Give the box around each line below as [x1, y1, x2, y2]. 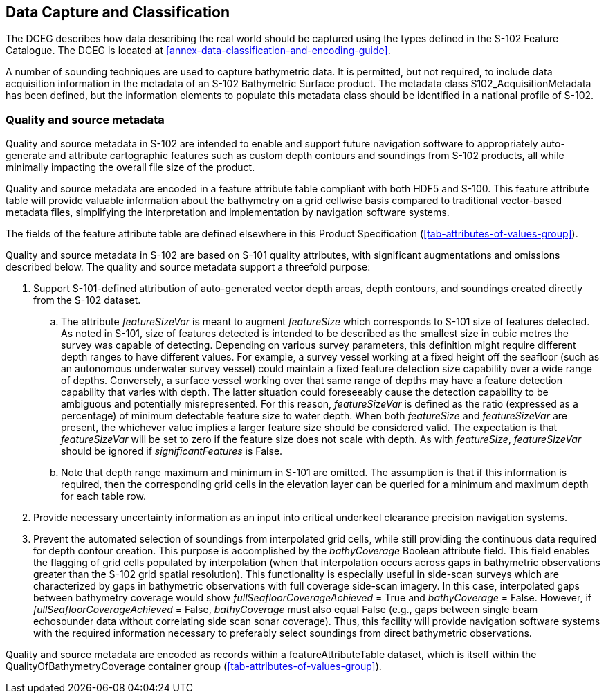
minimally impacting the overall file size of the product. [6, 161, 255, 174]
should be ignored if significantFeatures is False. [61, 445, 283, 457]
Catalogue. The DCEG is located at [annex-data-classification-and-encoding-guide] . [6, 44, 391, 57]
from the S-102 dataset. [33, 294, 141, 307]
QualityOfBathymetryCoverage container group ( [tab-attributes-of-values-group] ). [6, 660, 382, 673]
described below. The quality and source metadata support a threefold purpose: [6, 261, 371, 273]
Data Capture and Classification [6, 3, 230, 21]
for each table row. [61, 490, 146, 502]
